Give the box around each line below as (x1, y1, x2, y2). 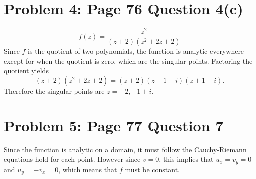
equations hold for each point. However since (4, 154, 141, 164)
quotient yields (4, 65, 49, 76)
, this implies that (159, 154, 214, 164)
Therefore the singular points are (4, 85, 105, 96)
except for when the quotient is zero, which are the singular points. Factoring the (4, 55, 253, 66)
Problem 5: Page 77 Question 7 (4, 115, 224, 135)
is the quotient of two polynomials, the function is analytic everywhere (28, 46, 244, 56)
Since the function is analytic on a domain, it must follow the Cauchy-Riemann (4, 144, 247, 154)
